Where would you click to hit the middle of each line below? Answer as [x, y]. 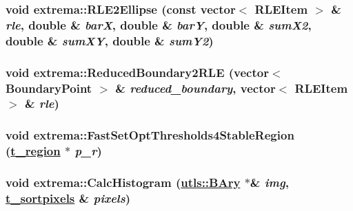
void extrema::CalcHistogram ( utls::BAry [123, 182]
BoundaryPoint [49, 88]
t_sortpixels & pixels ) [68, 198]
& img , [269, 182]
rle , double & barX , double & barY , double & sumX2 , [159, 24]
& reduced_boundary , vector [195, 88]
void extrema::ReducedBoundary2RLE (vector [137, 72]
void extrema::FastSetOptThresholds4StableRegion [150, 135]
